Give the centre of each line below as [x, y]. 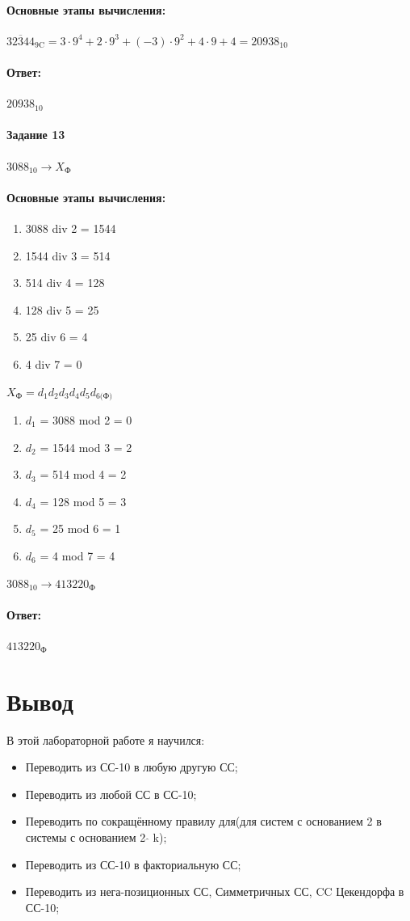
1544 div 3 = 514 [68, 255]
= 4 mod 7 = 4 [77, 555]
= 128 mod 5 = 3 [83, 501]
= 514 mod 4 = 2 [83, 474]
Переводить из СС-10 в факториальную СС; [133, 864]
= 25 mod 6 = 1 [80, 528]
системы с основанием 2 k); [96, 837]
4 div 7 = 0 [54, 363]
